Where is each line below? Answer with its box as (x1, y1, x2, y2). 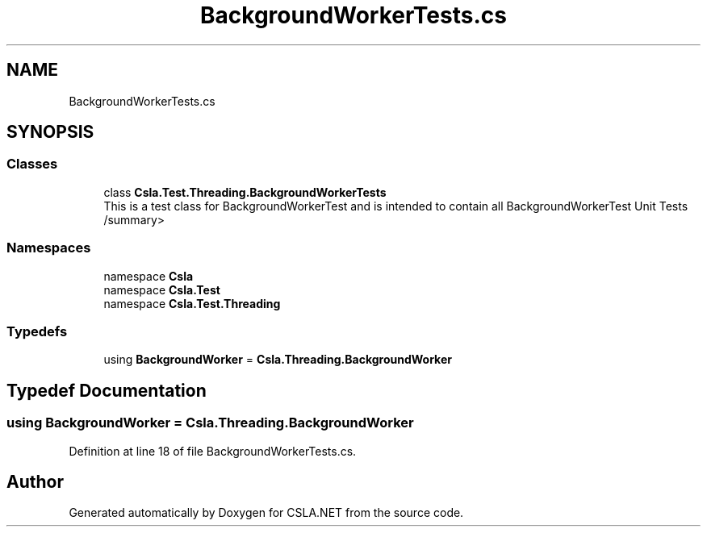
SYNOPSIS (6, 122, 94, 143)
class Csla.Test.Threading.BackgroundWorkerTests (103, 185, 387, 199)
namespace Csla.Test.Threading (103, 296, 281, 310)
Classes (6, 156, 58, 173)
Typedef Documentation (6, 380, 207, 401)
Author (6, 471, 64, 492)
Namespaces (6, 239, 91, 256)
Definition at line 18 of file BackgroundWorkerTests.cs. (69, 443, 357, 458)
